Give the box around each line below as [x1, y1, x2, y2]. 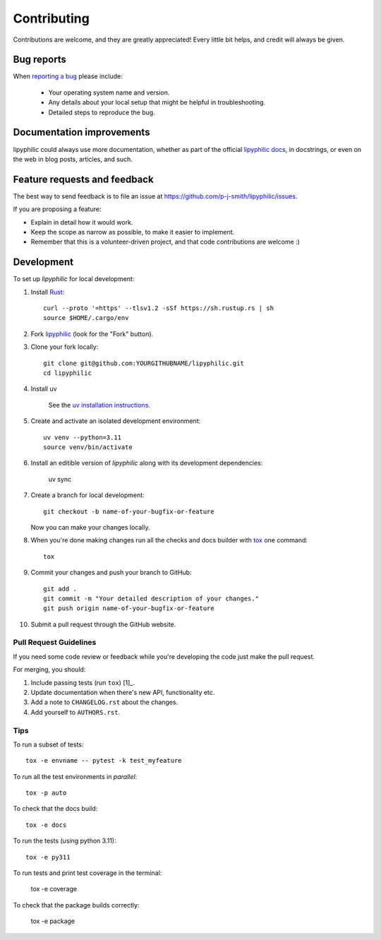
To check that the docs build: [13, 804, 98, 813]
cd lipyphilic [43, 369, 92, 377]
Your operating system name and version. [48, 88, 170, 97]
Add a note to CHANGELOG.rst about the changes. [30, 698, 179, 706]
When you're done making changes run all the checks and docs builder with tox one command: [30, 536, 308, 545]
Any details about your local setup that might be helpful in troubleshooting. [48, 98, 266, 107]
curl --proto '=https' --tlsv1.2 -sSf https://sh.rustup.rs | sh [43, 304, 274, 312]
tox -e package [30, 917, 75, 925]
